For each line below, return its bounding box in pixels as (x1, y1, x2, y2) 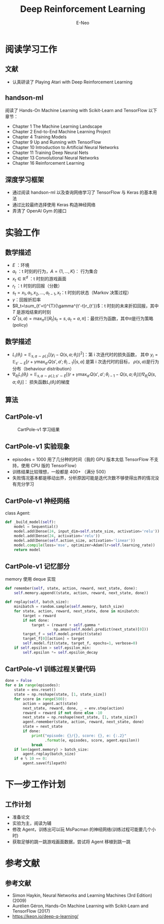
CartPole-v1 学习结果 (17, 426, 60, 432)
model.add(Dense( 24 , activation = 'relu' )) (14, 534, 100, 539)
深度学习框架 (5, 175, 44, 184)
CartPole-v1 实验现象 (5, 443, 70, 451)
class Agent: (5, 510, 31, 516)
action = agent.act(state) (23, 701, 78, 706)
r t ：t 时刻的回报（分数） (12, 283, 63, 290)
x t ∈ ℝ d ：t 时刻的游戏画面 (12, 275, 66, 283)
